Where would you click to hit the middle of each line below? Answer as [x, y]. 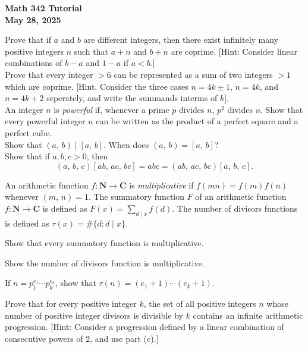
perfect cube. [28, 132]
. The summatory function [136, 196]
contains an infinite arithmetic [248, 315]
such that [91, 51]
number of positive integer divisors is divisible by [94, 315]
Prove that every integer [49, 74]
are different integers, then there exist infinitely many [181, 40]
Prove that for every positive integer [71, 304]
